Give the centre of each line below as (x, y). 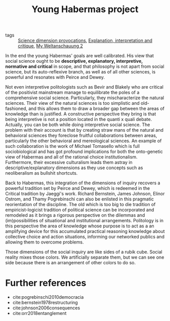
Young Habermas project (85, 9)
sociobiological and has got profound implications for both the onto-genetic (84, 152)
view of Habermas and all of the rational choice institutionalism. (71, 157)
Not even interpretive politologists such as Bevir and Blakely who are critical (84, 87)
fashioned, (16, 109)
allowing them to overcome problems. (45, 242)
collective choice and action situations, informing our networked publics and (85, 237)
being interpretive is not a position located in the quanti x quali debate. (79, 119)
